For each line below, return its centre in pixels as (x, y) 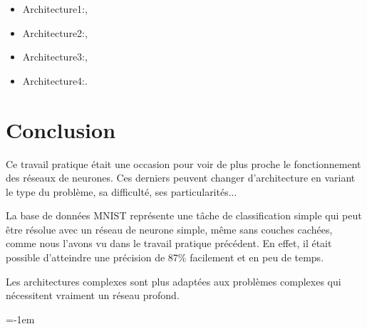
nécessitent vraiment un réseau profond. (93, 295)
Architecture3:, (55, 57)
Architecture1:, (55, 9)
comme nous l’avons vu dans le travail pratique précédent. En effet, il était (169, 243)
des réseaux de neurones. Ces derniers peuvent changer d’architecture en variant (181, 178)
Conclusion (61, 129)
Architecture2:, (55, 32)
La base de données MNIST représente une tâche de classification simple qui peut (184, 215)
